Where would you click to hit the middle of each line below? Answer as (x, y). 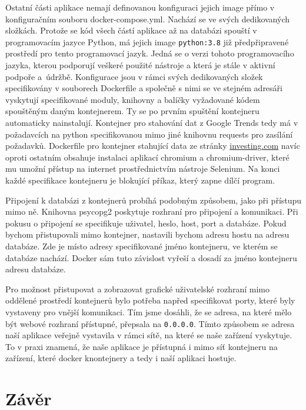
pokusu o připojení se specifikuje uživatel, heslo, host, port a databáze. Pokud (146, 223)
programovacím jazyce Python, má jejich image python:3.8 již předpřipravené (147, 41)
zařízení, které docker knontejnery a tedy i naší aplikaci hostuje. (121, 358)
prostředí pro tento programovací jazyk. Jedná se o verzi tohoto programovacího (150, 53)
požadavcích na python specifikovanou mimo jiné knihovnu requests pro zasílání (149, 134)
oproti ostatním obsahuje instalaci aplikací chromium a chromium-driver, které (147, 157)
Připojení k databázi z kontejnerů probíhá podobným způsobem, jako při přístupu (154, 200)
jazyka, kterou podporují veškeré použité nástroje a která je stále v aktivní (140, 65)
